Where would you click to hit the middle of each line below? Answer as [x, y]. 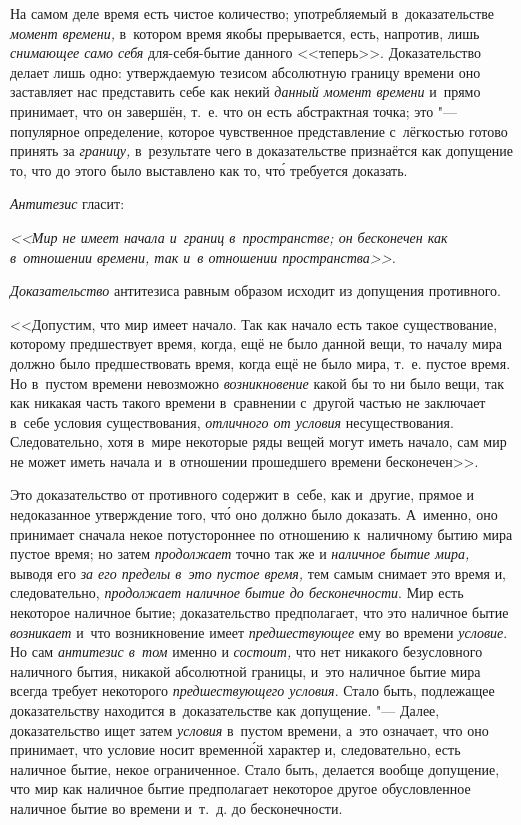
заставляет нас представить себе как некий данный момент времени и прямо [245, 91]
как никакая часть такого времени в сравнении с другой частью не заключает [248, 402]
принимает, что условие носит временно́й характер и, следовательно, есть [235, 749]
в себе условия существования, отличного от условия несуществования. [232, 421]
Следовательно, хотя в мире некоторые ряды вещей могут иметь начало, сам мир [258, 441]
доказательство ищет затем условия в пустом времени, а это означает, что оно [249, 729]
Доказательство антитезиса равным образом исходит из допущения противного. [255, 290]
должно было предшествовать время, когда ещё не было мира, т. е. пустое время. [260, 362]
